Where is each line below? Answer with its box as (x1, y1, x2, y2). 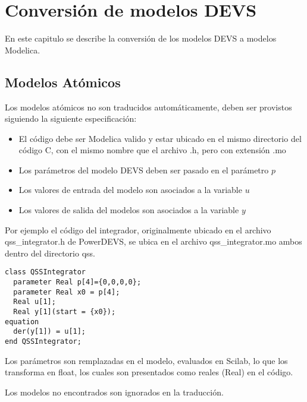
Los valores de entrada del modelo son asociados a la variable (18, 183, 242, 196)
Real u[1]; (13, 297, 56, 306)
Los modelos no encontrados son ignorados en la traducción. (5, 385, 224, 398)
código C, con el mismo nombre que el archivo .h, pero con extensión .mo (18, 144, 286, 156)
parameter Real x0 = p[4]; (13, 287, 120, 296)
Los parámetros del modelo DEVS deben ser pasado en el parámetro (18, 163, 269, 176)
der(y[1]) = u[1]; (13, 327, 86, 336)
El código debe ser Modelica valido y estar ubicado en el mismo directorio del (18, 132, 302, 144)
